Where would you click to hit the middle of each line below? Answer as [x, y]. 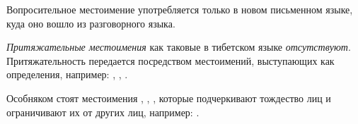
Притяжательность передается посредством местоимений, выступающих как [171, 60]
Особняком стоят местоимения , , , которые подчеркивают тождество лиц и [169, 98]
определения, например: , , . [67, 74]
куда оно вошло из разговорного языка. [91, 23]
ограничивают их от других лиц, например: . [103, 112]
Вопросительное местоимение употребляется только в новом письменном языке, [180, 9]
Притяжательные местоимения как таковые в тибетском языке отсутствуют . [179, 47]
